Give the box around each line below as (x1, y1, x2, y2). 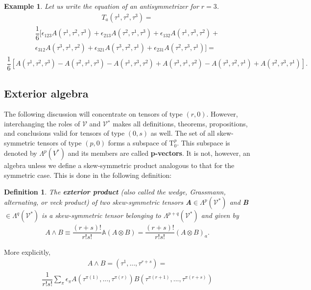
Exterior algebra (4, 86, 89, 101)
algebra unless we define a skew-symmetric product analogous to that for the (4, 160, 235, 170)
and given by (201, 210, 239, 220)
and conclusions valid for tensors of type (4, 128, 125, 138)
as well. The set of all (150, 128, 215, 138)
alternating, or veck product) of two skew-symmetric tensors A (4, 197, 192, 207)
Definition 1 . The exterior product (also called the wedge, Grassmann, (4, 186, 226, 196)
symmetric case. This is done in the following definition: (4, 170, 172, 180)
